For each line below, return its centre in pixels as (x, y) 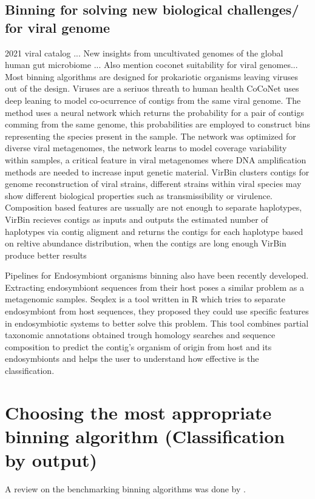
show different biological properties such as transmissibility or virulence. (139, 195)
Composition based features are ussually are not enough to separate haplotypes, (154, 207)
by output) (51, 460)
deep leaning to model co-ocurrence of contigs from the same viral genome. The (153, 100)
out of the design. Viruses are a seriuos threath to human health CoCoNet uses (152, 88)
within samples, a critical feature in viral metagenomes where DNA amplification (156, 159)
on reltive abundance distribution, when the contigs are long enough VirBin (146, 243)
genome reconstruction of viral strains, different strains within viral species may (153, 184)
